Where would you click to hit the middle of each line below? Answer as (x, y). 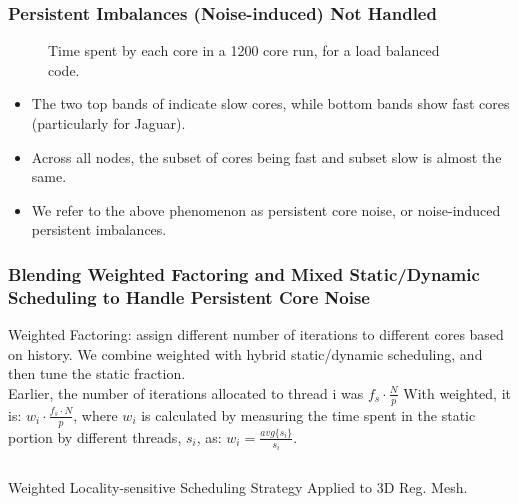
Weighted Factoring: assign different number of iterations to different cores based (256, 334)
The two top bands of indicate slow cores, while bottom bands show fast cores (270, 103)
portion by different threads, (95, 436)
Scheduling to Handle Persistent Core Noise (189, 296)
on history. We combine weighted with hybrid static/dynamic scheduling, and (245, 353)
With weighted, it (457, 392)
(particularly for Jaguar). (108, 123)
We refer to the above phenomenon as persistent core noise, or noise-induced (266, 209)
